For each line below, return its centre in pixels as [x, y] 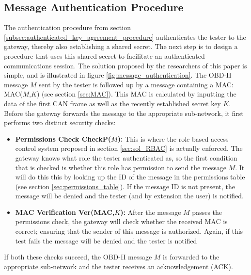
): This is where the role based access [173, 138]
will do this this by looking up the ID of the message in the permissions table [130, 177]
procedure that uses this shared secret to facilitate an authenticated [104, 56]
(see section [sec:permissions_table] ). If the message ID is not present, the [125, 186]
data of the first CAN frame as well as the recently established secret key [112, 103]
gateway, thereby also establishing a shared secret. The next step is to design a [121, 46]
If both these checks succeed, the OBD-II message [78, 257]
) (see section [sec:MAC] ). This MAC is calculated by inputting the [136, 94]
